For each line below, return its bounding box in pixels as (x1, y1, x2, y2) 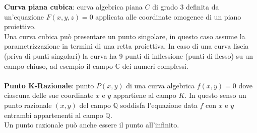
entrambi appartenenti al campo (4, 109, 103, 120)
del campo (79, 99, 111, 110)
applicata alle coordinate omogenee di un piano (95, 11, 241, 22)
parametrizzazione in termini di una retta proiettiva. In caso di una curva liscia (4, 41, 249, 51)
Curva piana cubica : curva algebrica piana (4, 2, 143, 12)
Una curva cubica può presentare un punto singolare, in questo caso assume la (4, 31, 245, 41)
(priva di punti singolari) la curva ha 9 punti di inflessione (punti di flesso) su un (4, 50, 253, 61)
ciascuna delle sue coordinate (4, 90, 94, 100)
